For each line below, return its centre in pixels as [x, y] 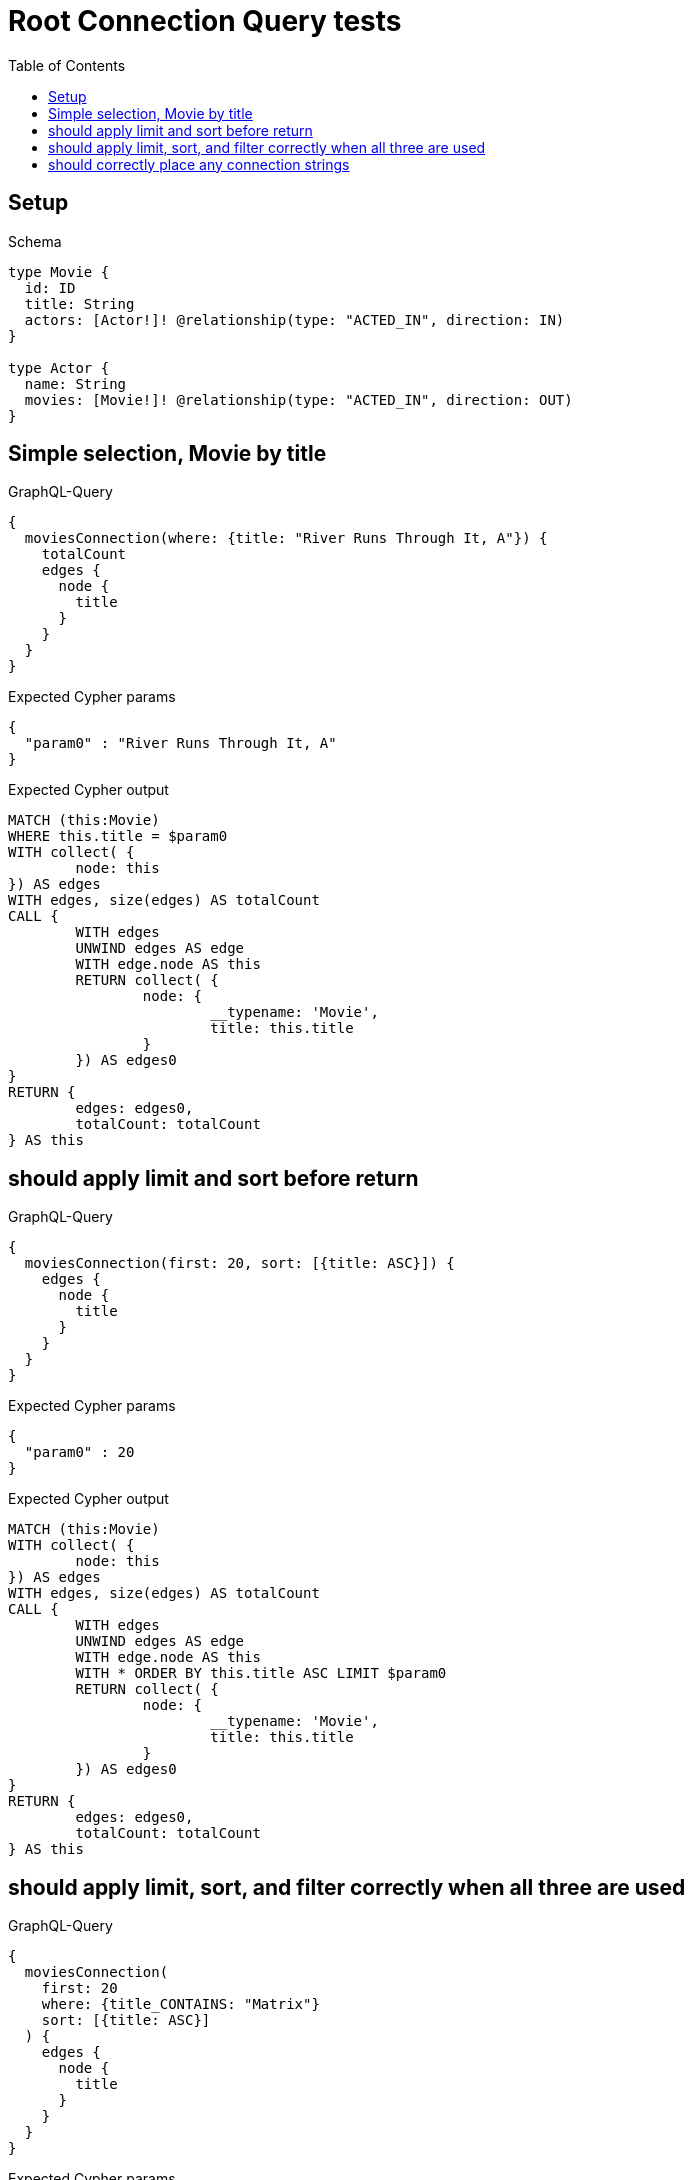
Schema [35, 241]
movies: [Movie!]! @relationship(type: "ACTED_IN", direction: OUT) [298, 399]
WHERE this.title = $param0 [118, 836]
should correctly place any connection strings [199, 164]
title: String [79, 303]
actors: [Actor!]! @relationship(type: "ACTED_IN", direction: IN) [294, 319]
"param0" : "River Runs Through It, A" [180, 743]
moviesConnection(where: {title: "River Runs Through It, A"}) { [286, 538]
